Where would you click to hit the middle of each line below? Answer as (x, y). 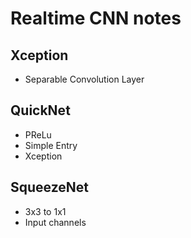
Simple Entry (51, 145)
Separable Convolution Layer (84, 79)
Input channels (55, 222)
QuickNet (40, 110)
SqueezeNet (49, 187)
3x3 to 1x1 (45, 211)
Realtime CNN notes (96, 18)
